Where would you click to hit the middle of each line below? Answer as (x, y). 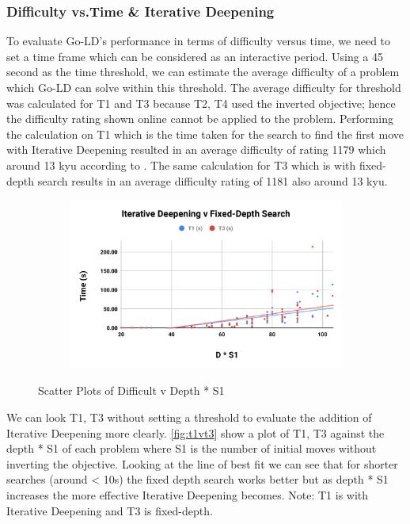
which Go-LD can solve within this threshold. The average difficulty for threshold (204, 87)
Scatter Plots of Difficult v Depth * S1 (131, 390)
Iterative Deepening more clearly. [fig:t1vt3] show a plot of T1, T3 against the (196, 432)
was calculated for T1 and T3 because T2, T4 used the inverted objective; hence (201, 103)
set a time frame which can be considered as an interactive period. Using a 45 (195, 56)
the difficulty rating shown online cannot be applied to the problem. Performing (200, 119)
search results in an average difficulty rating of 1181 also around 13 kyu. (213, 180)
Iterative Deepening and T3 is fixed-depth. (110, 510)
